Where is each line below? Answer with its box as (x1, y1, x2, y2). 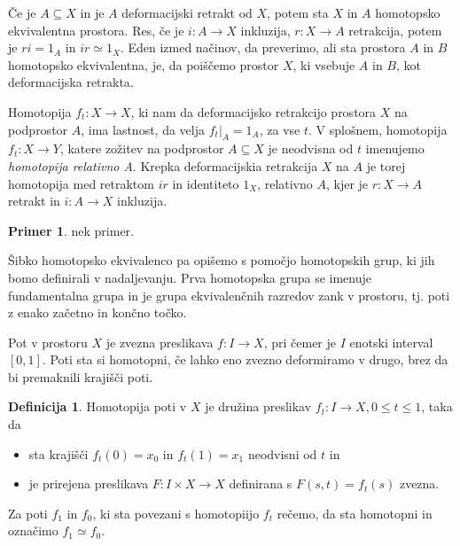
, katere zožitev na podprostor (59, 139, 224, 158)
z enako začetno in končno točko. (8, 303, 187, 322)
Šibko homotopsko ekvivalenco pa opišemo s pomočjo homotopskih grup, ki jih (8, 251, 435, 269)
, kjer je (325, 174, 369, 192)
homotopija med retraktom (8, 174, 154, 192)
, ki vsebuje (292, 55, 355, 74)
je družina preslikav (205, 397, 312, 416)
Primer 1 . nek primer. (8, 221, 134, 239)
